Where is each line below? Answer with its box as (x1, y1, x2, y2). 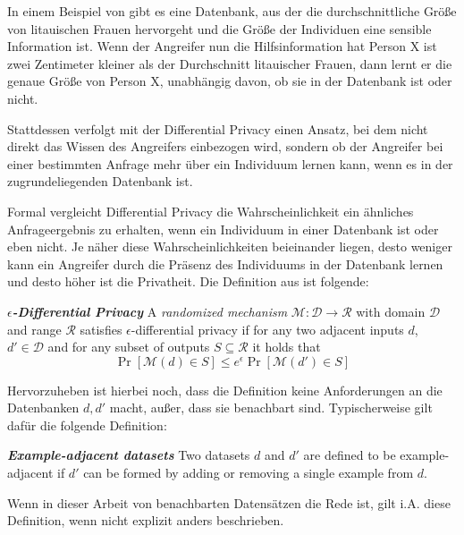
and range (7, 319, 62, 338)
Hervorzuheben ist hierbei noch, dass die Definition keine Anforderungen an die (7, 380, 443, 399)
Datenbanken (7, 398, 80, 417)
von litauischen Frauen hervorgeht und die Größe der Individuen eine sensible (7, 19, 432, 38)
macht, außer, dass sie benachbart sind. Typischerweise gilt (109, 398, 433, 417)
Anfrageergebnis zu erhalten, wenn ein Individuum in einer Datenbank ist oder (7, 219, 439, 238)
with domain (356, 301, 426, 320)
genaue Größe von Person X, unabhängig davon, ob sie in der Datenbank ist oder (7, 72, 452, 90)
